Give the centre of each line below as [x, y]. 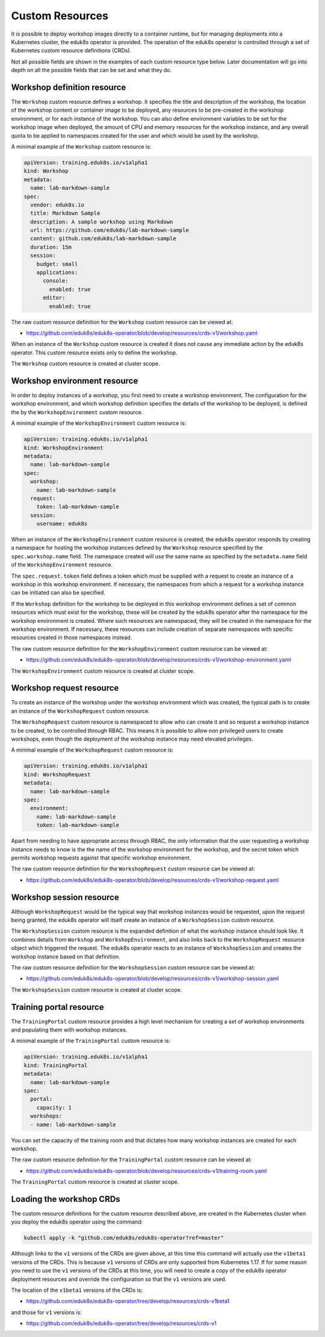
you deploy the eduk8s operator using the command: [77, 1222]
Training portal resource [57, 1007]
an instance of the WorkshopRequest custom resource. [81, 711]
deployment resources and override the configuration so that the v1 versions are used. [119, 1279]
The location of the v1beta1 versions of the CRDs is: [77, 1290]
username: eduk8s [62, 524]
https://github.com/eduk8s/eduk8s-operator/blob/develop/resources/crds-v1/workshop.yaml [142, 333]
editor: [54, 298]
